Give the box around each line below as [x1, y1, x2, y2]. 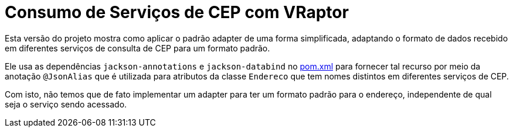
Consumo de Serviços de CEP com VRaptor [5, 2, 349, 22]
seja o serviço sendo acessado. [5, 99, 127, 109]
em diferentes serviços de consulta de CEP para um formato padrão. [5, 43, 270, 53]
